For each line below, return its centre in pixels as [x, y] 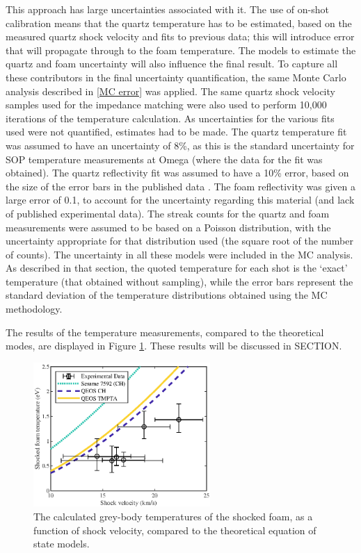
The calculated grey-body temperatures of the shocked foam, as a [173, 516]
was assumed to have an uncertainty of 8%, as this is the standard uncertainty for [180, 145]
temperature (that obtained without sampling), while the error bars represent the [179, 281]
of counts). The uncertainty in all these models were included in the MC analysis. [179, 254]
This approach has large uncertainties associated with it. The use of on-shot [167, 9]
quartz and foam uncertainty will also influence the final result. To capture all [172, 64]
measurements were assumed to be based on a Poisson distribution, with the [168, 227]
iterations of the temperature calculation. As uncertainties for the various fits [170, 118]
